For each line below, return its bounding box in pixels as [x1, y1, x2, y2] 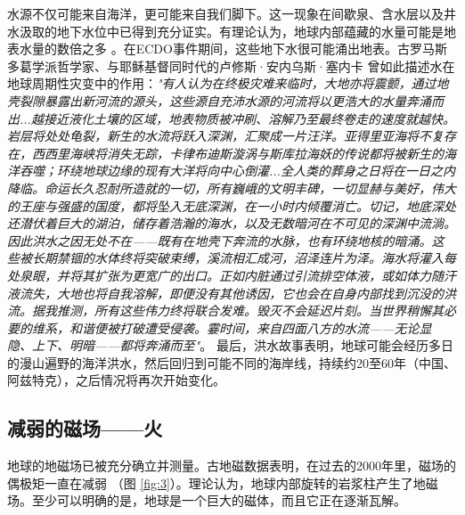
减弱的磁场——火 [7, 414, 163, 442]
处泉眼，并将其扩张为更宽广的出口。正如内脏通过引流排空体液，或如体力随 [7, 266, 444, 284]
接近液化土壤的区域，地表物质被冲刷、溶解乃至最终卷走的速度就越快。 [43, 109, 455, 127]
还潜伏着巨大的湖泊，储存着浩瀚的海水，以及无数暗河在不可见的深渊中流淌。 [7, 214, 456, 233]
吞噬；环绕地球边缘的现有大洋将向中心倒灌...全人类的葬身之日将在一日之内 [19, 161, 455, 180]
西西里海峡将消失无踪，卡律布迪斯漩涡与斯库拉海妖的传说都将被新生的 [31, 143, 444, 162]
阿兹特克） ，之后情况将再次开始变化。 [7, 371, 225, 389]
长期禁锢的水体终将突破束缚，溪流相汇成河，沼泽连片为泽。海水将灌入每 [31, 249, 456, 267]
